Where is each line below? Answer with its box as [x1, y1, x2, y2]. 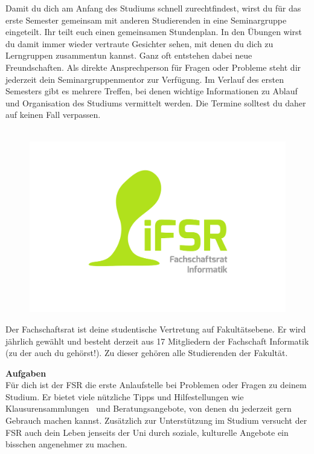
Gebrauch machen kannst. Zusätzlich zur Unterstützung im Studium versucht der [5, 414, 307, 427]
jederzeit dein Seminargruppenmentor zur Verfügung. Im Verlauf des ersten [5, 73, 284, 85]
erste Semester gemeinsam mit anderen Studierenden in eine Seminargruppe [5, 13, 287, 26]
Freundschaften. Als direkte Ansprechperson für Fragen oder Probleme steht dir [5, 60, 301, 73]
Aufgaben [5, 366, 46, 379]
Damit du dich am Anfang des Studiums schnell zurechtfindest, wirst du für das [5, 2, 301, 14]
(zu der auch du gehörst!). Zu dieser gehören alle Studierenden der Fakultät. [5, 346, 288, 359]
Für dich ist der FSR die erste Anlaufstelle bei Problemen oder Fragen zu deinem [5, 378, 307, 391]
